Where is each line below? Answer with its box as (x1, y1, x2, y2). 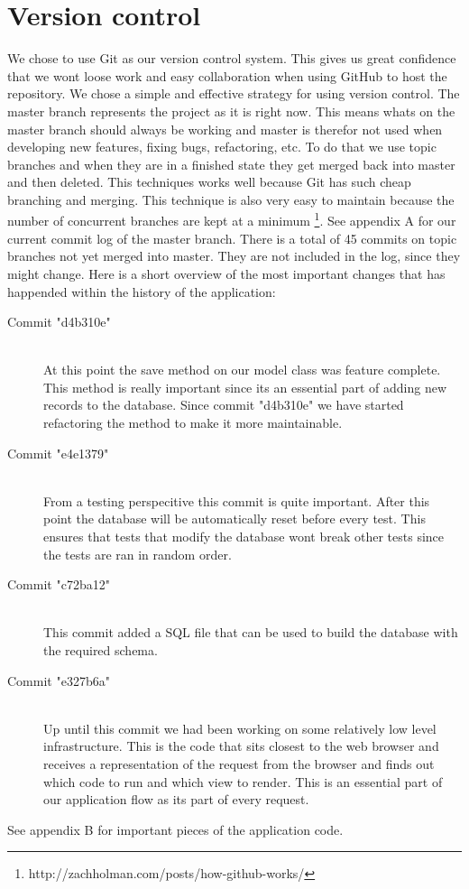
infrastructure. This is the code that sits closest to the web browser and (43, 736, 439, 755)
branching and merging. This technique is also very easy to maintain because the (7, 190, 455, 208)
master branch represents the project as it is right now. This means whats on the (7, 101, 455, 120)
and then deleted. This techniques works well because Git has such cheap (7, 172, 411, 191)
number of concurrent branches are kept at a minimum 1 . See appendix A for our (7, 208, 456, 230)
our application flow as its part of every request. (43, 790, 309, 809)
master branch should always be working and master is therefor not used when (7, 119, 443, 138)
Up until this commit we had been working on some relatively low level (43, 718, 437, 737)
